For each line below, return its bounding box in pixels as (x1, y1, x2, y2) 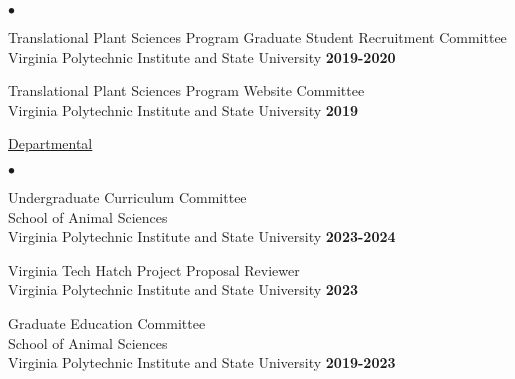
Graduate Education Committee (8, 312, 206, 333)
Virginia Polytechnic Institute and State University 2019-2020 (8, 46, 396, 67)
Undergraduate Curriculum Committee (8, 186, 247, 207)
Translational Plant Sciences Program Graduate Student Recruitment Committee (8, 27, 507, 47)
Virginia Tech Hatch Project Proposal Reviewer (8, 259, 300, 280)
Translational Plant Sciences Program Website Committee (8, 80, 365, 101)
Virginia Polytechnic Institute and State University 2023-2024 (8, 226, 396, 247)
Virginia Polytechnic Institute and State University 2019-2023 (8, 352, 396, 373)
